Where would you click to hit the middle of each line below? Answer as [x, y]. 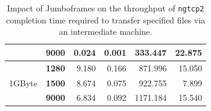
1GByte [23, 82]
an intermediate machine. [105, 31]
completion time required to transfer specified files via [105, 19]
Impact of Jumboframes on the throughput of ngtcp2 [105, 8]
